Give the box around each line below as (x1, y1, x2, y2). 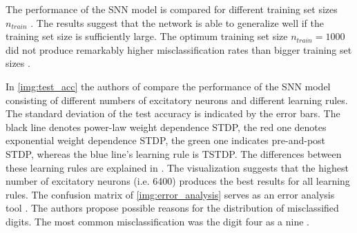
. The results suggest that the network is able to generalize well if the (30, 15, 325, 30)
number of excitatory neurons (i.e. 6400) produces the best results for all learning (6, 174, 350, 188)
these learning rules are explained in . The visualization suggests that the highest (6, 160, 349, 174)
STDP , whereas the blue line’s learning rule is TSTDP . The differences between (6, 146, 342, 161)
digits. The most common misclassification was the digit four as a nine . (6, 214, 309, 228)
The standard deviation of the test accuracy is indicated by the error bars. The (6, 106, 340, 121)
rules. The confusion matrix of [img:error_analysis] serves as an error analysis (6, 187, 335, 201)
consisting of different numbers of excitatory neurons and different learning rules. (6, 92, 348, 107)
